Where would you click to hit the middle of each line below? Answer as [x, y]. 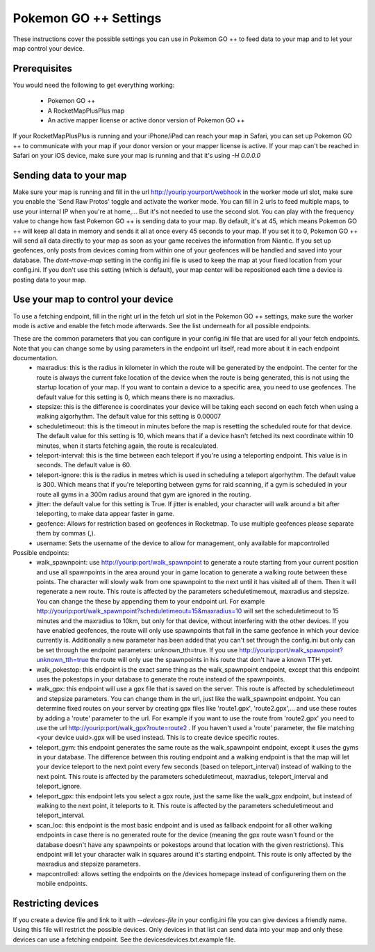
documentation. [35, 358]
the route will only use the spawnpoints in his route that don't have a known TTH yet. [211, 660]
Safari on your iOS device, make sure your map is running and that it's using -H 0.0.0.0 [137, 156]
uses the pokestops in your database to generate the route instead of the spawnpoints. [161, 679]
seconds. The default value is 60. [84, 465]
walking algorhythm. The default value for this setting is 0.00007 [129, 417]
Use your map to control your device [93, 299]
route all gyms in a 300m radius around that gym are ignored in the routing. [144, 494]
